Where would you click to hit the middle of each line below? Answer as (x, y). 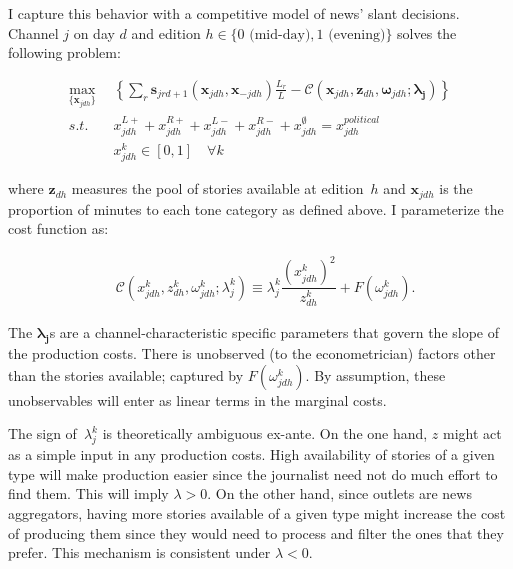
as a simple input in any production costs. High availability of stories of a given (251, 454)
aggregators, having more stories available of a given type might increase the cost (257, 513)
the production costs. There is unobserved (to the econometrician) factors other (252, 353)
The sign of (42, 433)
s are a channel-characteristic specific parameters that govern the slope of (274, 332)
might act (472, 433)
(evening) (357, 34)
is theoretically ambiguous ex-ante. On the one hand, (265, 433)
